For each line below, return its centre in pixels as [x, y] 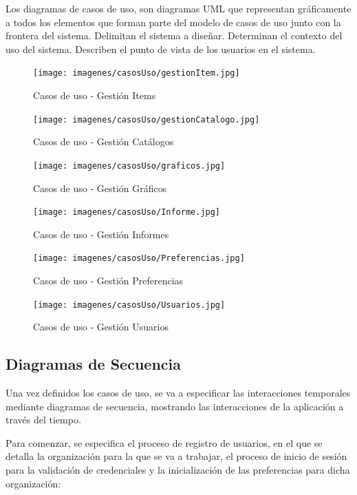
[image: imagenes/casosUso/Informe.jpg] [127, 212]
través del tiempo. [43, 420]
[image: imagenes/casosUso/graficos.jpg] [129, 166]
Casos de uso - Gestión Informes [101, 234]
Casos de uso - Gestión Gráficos [100, 188]
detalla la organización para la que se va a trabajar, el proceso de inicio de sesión [176, 456]
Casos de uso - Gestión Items [95, 95]
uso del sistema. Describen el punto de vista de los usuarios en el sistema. [161, 49]
